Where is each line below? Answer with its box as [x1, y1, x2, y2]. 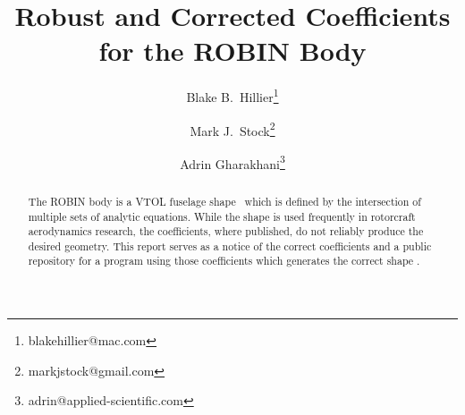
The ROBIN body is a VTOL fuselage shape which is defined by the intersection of [28, 193, 421, 208]
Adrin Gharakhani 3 [180, 151, 285, 173]
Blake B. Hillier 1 [186, 85, 279, 106]
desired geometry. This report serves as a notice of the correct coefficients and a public [28, 238, 432, 253]
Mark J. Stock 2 [190, 118, 275, 140]
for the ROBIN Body [98, 32, 367, 69]
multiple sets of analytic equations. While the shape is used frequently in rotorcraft [28, 208, 416, 224]
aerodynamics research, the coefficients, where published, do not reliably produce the [28, 224, 424, 239]
